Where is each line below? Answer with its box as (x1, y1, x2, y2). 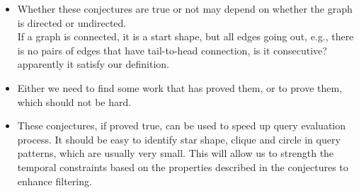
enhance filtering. (17, 173, 92, 188)
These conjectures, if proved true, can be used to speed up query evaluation (17, 118, 346, 133)
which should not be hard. (17, 94, 132, 109)
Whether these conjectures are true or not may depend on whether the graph (17, 1, 353, 16)
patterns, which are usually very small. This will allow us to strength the (17, 146, 334, 160)
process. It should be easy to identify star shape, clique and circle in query (17, 131, 341, 146)
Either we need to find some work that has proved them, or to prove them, (17, 80, 343, 95)
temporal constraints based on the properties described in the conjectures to (17, 159, 348, 174)
